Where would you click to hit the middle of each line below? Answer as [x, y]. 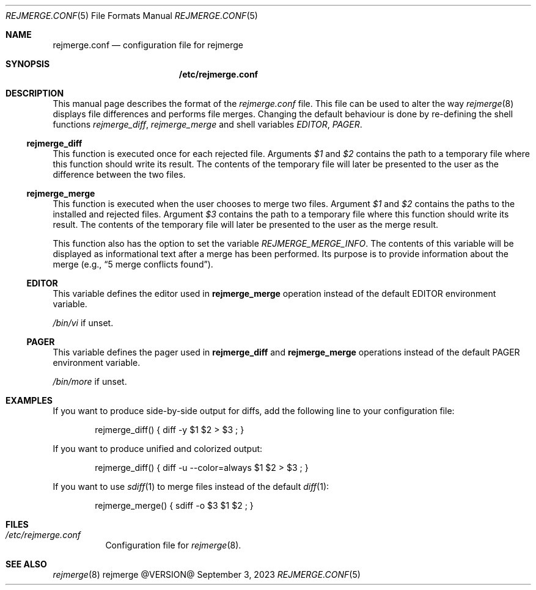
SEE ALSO [26, 564]
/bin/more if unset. [90, 381]
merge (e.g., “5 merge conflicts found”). [133, 264]
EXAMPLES [29, 400]
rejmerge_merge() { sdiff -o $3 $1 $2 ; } [174, 505]
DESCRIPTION [35, 93]
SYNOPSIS [28, 64]
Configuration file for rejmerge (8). [173, 545]
